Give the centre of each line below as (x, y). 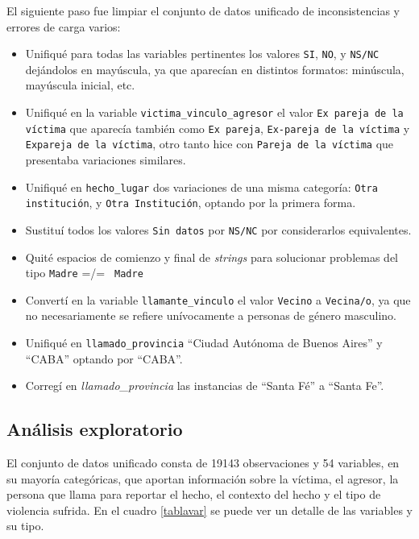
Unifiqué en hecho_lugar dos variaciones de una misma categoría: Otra (201, 187)
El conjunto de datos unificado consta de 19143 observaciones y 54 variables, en (203, 463)
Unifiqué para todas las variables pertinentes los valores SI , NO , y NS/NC (202, 54)
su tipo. (25, 526)
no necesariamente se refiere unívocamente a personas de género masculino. (211, 315)
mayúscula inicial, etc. (80, 85)
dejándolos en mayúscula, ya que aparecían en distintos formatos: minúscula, (215, 69)
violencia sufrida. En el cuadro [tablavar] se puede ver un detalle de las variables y (209, 510)
